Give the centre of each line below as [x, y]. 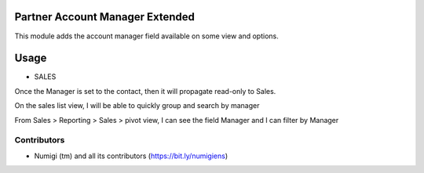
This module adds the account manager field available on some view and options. [146, 36]
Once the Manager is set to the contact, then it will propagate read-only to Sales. [145, 91]
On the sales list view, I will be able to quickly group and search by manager [137, 106]
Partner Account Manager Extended [105, 17]
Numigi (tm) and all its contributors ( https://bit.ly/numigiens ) [131, 156]
